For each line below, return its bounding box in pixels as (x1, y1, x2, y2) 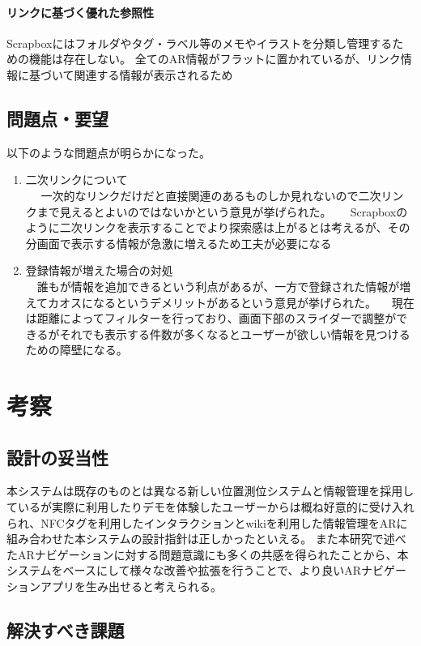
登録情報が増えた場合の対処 (25, 262, 173, 279)
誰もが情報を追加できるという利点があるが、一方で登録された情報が (36, 277, 400, 294)
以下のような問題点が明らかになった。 (6, 143, 210, 160)
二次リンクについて (25, 171, 128, 188)
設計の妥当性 (6, 444, 108, 469)
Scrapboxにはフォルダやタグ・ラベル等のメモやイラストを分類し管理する (6, 34, 393, 51)
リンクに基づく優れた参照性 (6, 3, 154, 20)
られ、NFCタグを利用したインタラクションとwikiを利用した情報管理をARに (6, 514, 408, 531)
